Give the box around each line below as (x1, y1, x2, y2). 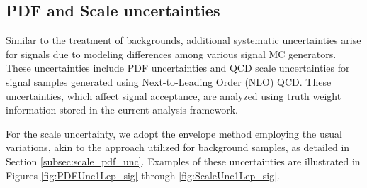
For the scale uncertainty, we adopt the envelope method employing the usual (6, 126, 342, 140)
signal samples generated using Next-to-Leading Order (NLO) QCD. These (6, 74, 332, 89)
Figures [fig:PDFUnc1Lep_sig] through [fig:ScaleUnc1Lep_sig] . (6, 167, 280, 182)
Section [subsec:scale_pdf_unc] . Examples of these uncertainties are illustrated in (6, 153, 361, 168)
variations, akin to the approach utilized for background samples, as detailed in (6, 140, 350, 155)
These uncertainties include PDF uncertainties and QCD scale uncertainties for (6, 60, 350, 75)
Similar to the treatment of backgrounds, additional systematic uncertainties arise (6, 33, 361, 48)
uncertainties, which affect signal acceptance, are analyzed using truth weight (6, 88, 341, 103)
